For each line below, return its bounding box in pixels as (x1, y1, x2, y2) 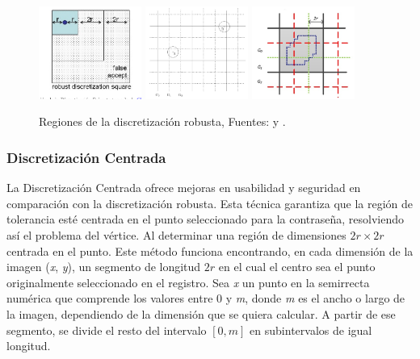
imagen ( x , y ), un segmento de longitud (6, 258, 201, 275)
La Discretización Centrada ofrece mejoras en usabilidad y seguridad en (6, 179, 361, 196)
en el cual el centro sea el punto (218, 258, 376, 275)
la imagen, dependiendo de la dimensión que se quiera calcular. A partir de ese (6, 306, 396, 323)
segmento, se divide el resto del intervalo (6, 321, 207, 338)
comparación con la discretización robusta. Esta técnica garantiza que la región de (6, 194, 414, 211)
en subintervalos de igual (250, 321, 372, 338)
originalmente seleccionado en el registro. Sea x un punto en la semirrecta (6, 273, 370, 290)
